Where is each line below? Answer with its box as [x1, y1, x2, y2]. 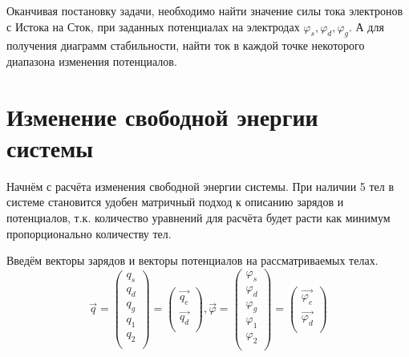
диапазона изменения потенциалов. [6, 52, 177, 69]
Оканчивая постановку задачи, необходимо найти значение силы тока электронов [6, 2, 403, 18]
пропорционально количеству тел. [6, 225, 172, 241]
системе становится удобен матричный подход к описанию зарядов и [6, 193, 344, 210]
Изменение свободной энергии [6, 99, 318, 132]
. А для [349, 18, 384, 34]
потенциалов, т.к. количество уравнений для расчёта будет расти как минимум [6, 209, 391, 226]
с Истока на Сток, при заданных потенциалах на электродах [6, 18, 300, 34]
